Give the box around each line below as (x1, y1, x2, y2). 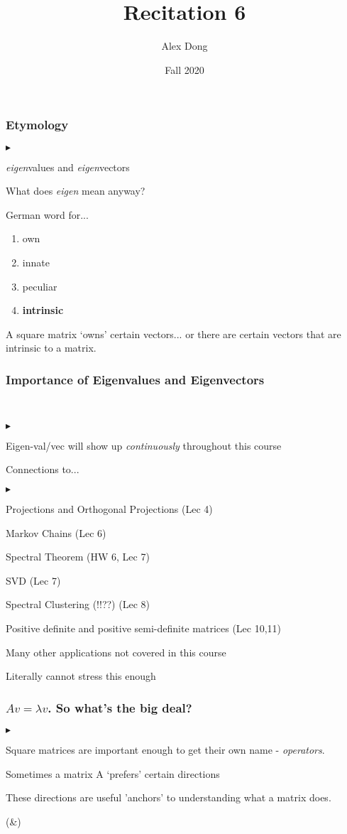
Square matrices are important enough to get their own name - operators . (6, 742, 325, 757)
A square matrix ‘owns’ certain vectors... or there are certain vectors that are (6, 326, 341, 341)
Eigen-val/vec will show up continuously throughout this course (6, 438, 282, 453)
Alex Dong (161, 38, 208, 53)
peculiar (22, 278, 57, 293)
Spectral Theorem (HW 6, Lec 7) (6, 549, 150, 564)
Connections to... (6, 462, 79, 477)
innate (22, 254, 50, 269)
